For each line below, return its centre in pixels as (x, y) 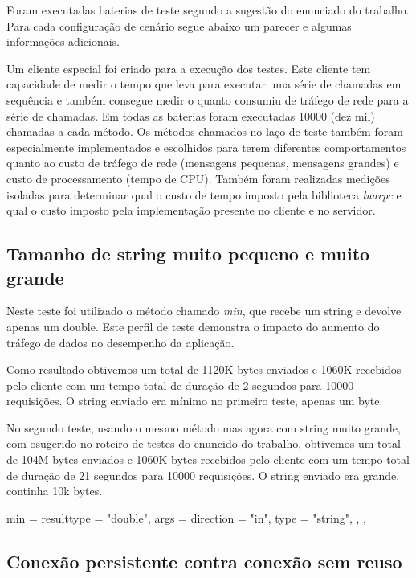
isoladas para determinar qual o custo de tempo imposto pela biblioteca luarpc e (204, 194)
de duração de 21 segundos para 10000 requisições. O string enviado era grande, (203, 475)
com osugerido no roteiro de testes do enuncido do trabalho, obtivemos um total (204, 443)
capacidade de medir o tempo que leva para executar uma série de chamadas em (204, 84)
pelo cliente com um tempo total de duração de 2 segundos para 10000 (180, 385)
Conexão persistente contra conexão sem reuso (204, 561)
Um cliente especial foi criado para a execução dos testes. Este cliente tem (189, 68)
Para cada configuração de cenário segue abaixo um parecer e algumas (179, 25)
